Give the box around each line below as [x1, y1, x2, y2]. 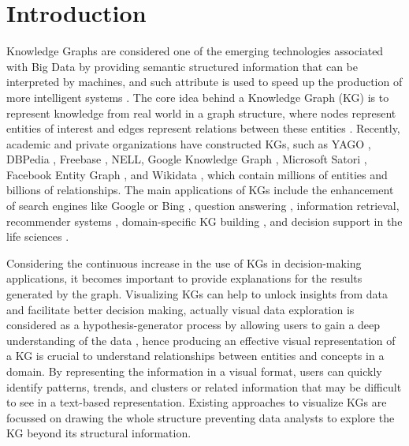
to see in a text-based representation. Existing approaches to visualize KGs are [6, 394, 387, 410]
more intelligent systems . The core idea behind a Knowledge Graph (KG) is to [6, 88, 389, 105]
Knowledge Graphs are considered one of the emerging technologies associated [6, 43, 384, 59]
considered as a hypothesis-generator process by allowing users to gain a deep [6, 317, 381, 333]
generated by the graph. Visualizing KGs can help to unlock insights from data [6, 286, 388, 302]
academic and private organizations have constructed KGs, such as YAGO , [6, 135, 371, 152]
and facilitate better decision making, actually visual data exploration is [6, 301, 355, 317]
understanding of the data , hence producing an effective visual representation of [6, 332, 396, 348]
